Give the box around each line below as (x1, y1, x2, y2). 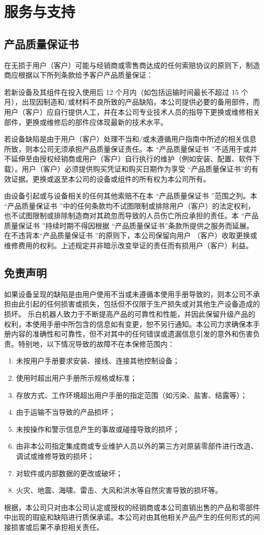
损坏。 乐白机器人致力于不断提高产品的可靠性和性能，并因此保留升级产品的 (4, 309, 255, 319)
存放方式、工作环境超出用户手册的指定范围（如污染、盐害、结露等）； (16, 389, 247, 400)
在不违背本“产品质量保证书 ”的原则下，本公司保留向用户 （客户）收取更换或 (4, 230, 257, 241)
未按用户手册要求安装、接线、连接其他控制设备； (16, 355, 180, 366)
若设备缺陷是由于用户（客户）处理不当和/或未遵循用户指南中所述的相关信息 (4, 133, 256, 144)
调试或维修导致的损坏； (16, 451, 94, 461)
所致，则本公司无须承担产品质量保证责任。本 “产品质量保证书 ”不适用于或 (4, 143, 250, 154)
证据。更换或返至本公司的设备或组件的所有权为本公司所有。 (11, 173, 210, 184)
